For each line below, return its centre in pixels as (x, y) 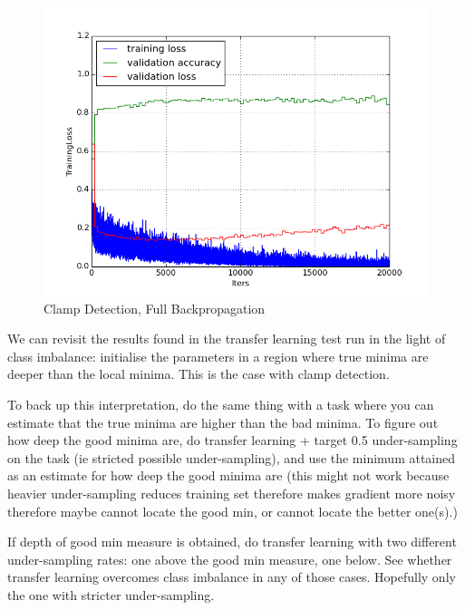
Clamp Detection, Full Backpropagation (155, 308)
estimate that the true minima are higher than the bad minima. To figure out (223, 422)
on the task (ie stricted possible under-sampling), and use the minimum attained (232, 457)
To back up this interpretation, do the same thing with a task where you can (221, 404)
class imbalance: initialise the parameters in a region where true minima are (218, 356)
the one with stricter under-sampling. (111, 594)
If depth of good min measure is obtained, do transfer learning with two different (232, 542)
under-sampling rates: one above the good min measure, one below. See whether (230, 559)
